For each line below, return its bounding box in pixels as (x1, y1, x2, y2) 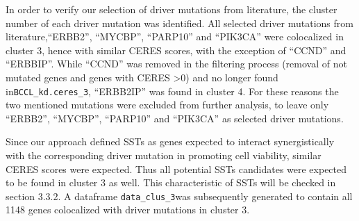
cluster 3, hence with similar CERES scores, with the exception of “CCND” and (6, 42, 347, 57)
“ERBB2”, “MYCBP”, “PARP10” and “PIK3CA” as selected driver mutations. (6, 110, 344, 125)
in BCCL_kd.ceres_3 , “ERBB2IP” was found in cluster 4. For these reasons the (6, 83, 339, 98)
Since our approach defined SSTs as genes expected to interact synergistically (6, 134, 335, 149)
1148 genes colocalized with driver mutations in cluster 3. (6, 202, 250, 217)
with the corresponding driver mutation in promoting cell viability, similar (6, 148, 322, 162)
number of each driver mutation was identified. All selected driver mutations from (6, 15, 353, 30)
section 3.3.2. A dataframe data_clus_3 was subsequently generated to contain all (6, 188, 353, 203)
